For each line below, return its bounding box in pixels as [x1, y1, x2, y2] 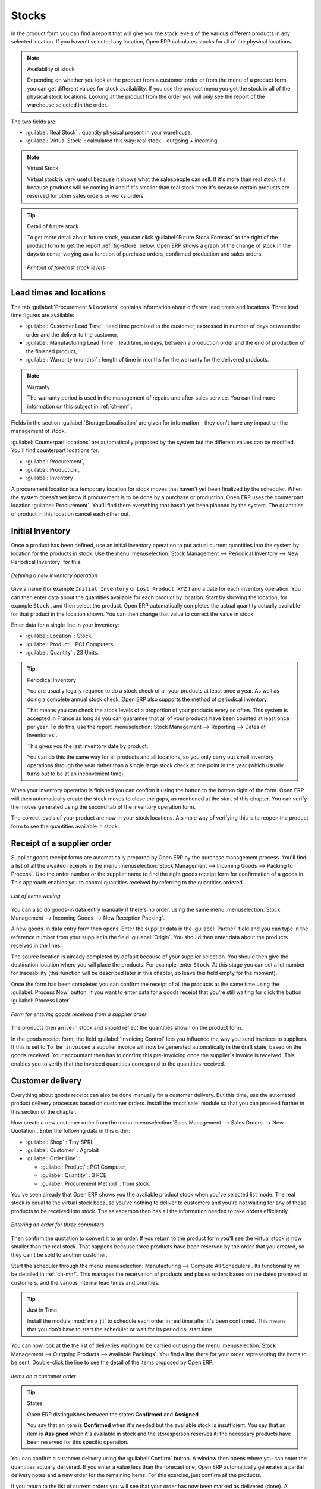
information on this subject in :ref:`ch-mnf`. [27, 403, 133, 410]
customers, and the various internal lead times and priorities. [11, 1279, 160, 1286]
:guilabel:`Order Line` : [26, 1155, 81, 1162]
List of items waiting [11, 892, 61, 899]
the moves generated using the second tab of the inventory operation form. [11, 803, 196, 810]
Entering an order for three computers [11, 1221, 105, 1228]
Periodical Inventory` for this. [11, 558, 83, 565]
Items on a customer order [11, 1372, 77, 1379]
